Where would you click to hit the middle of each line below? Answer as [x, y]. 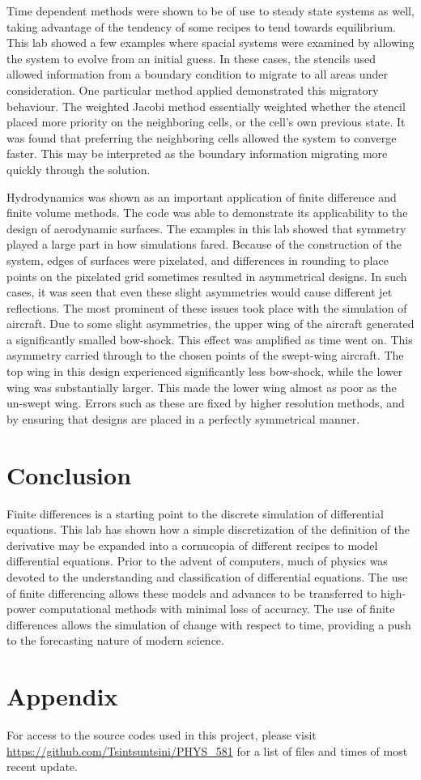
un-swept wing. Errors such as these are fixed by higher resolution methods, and [206, 403]
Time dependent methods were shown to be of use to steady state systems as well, [210, 11]
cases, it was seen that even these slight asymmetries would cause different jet [200, 292]
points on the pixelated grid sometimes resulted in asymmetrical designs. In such [207, 276]
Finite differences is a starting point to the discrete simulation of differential [195, 513]
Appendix [62, 696]
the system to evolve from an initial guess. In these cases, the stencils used [191, 58]
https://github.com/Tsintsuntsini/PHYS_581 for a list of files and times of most [207, 750]
